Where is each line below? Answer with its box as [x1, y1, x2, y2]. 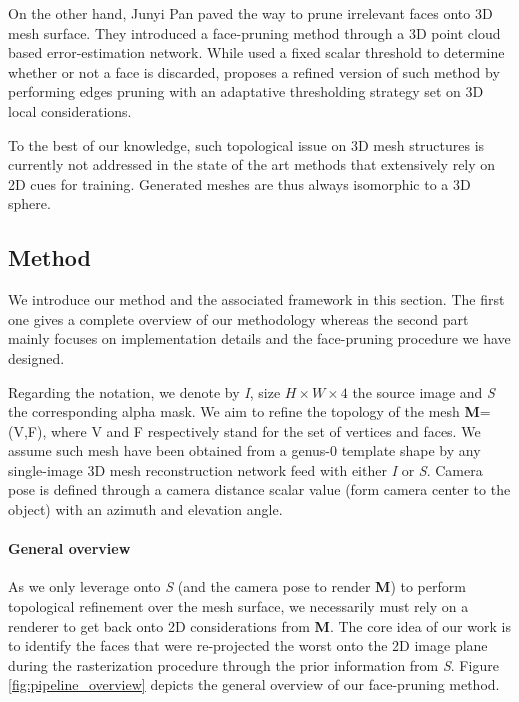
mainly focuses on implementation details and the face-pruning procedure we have [8, 328, 511, 349]
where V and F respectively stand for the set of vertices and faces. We [50, 420, 481, 441]
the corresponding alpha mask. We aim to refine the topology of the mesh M [8, 401, 480, 422]
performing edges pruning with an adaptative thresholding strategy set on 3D [8, 81, 484, 102]
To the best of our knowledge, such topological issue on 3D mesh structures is [8, 134, 485, 155]
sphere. [8, 193, 51, 214]
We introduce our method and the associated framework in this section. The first [8, 289, 505, 310]
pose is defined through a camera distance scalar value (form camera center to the [8, 479, 511, 500]
